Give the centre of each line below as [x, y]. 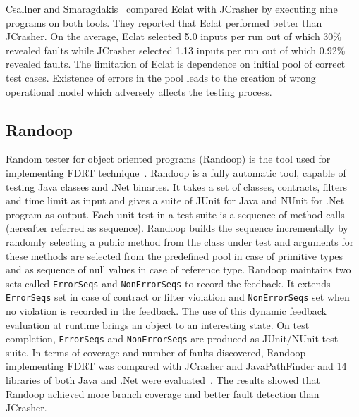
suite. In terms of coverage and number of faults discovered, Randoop [156, 352]
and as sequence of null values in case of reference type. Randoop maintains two [178, 269]
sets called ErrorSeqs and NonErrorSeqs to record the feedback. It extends [168, 283]
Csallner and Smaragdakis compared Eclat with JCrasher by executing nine [172, 8]
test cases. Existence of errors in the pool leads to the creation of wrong [161, 77]
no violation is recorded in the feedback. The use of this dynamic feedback [166, 311]
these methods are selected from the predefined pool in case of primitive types [175, 255]
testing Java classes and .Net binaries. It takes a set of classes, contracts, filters [177, 186]
